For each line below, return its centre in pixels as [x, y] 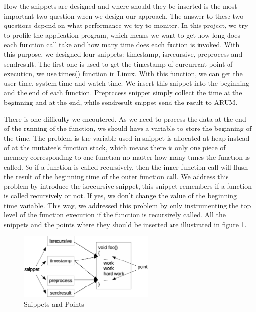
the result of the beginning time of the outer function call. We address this [116, 176]
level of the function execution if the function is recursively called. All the [115, 215]
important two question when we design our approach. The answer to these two [124, 15]
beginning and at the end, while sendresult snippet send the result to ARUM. [121, 102]
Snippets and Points [54, 303]
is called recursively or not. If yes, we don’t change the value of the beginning [120, 195]
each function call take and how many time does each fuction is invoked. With [122, 44]
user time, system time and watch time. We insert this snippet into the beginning [127, 83]
